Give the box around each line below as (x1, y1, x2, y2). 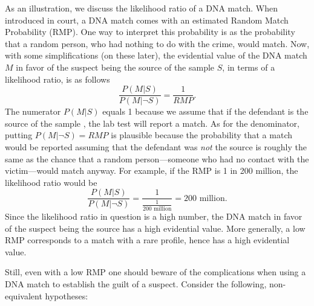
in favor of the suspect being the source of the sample (16, 60, 215, 73)
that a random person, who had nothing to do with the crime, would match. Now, (5, 37, 310, 49)
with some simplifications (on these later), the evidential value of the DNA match (5, 49, 307, 62)
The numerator (5, 105, 61, 118)
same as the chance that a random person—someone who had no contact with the (5, 152, 309, 165)
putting (5, 129, 33, 141)
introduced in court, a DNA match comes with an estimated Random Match (5, 13, 289, 26)
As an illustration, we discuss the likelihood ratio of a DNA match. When (5, 2, 278, 14)
